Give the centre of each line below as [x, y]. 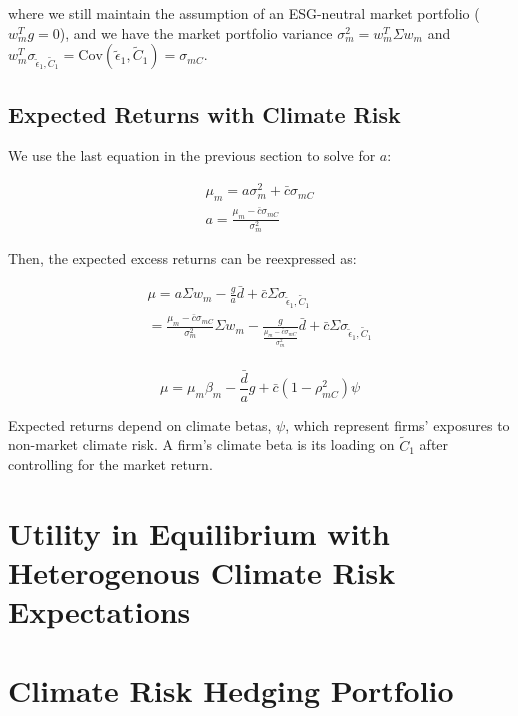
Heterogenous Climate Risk [202, 572]
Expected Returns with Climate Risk [204, 113]
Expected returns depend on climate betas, [140, 424]
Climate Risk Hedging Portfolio [231, 689]
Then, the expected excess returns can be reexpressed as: [182, 257]
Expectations [99, 611]
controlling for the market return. [110, 464]
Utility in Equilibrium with [199, 533]
